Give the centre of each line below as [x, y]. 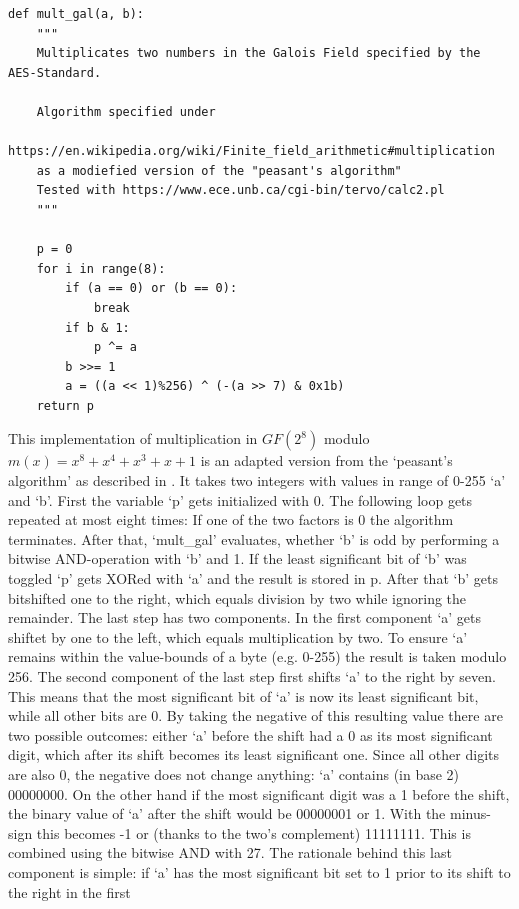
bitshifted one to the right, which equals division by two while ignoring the [237, 597]
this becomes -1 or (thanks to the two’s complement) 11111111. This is [253, 832]
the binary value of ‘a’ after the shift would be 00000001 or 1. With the [227, 813]
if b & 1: [97, 327]
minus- [470, 813]
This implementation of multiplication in [133, 438]
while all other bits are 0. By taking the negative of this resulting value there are [255, 715]
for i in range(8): [101, 268]
